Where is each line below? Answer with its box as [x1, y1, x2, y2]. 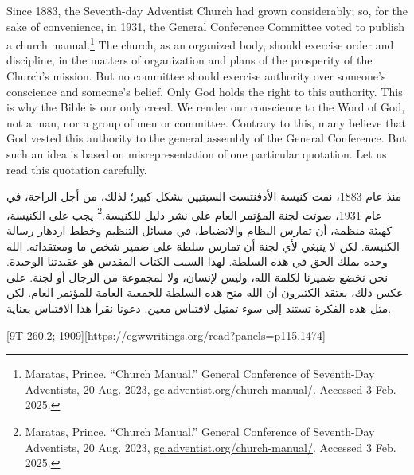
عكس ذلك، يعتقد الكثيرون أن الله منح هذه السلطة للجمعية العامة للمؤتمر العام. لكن [6, 284, 404, 301]
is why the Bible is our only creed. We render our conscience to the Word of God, [6, 99, 405, 115]
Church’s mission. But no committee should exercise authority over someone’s [6, 68, 386, 84]
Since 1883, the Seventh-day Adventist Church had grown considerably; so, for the [6, 2, 408, 18]
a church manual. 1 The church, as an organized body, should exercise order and [6, 34, 394, 53]
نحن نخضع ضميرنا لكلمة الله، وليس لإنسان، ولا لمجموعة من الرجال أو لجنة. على [6, 268, 389, 285]
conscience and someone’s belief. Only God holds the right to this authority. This [6, 83, 403, 99]
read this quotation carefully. [6, 161, 147, 177]
